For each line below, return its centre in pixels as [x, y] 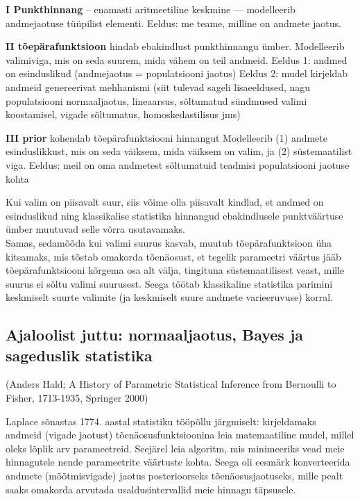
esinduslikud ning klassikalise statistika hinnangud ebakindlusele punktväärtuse [174, 215]
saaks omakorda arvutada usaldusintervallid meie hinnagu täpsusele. [151, 489]
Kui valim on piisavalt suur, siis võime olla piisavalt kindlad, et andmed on [165, 202]
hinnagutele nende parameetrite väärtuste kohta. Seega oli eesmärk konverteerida [178, 462]
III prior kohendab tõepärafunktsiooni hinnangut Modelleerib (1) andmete [166, 137]
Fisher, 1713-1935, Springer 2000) [77, 398]
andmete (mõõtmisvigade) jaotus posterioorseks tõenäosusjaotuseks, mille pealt [174, 476]
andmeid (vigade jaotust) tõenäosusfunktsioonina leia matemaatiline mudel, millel [180, 435]
